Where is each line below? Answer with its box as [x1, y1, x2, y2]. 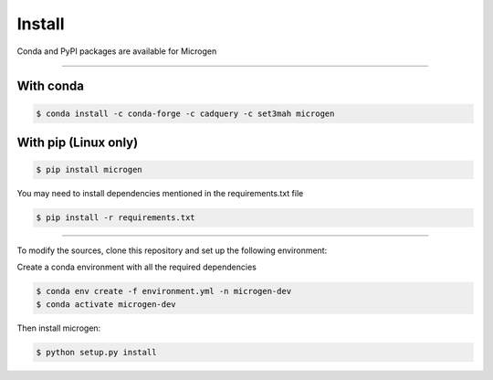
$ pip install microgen [36, 164, 143, 175]
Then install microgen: [16, 322, 101, 333]
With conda [16, 79, 85, 94]
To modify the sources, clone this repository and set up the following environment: [16, 245, 328, 256]
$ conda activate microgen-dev [36, 299, 177, 310]
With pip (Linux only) [16, 134, 139, 150]
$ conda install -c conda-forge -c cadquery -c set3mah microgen [36, 108, 335, 119]
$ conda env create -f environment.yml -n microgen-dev [36, 286, 292, 297]
